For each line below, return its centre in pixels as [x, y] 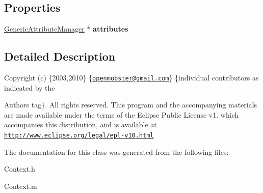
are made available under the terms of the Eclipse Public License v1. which [122, 114]
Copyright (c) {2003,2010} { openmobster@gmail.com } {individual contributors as [131, 77]
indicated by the [30, 87]
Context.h [20, 169]
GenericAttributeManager [44, 29]
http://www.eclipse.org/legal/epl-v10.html [79, 136]
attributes [111, 29]
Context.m [21, 186]
